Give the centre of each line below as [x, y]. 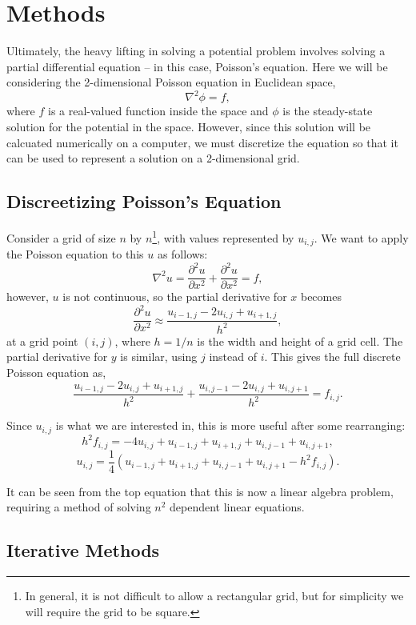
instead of [233, 357]
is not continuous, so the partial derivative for [175, 296]
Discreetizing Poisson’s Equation [144, 201]
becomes [321, 296]
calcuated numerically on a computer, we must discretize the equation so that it [202, 142]
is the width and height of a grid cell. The [300, 341]
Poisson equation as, [56, 372]
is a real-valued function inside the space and [158, 111]
